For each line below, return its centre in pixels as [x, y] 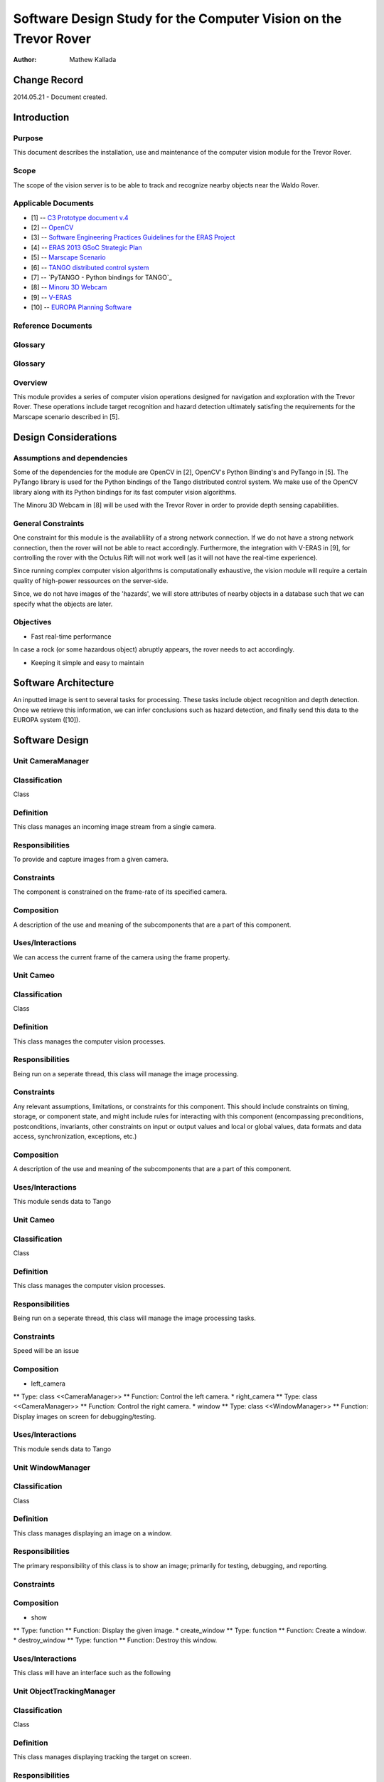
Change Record [48, 80]
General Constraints [49, 523]
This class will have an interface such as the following [92, 1673]
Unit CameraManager [51, 761]
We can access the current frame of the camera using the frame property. [122, 957]
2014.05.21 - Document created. [60, 97]
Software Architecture [64, 683]
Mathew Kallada [93, 60]
